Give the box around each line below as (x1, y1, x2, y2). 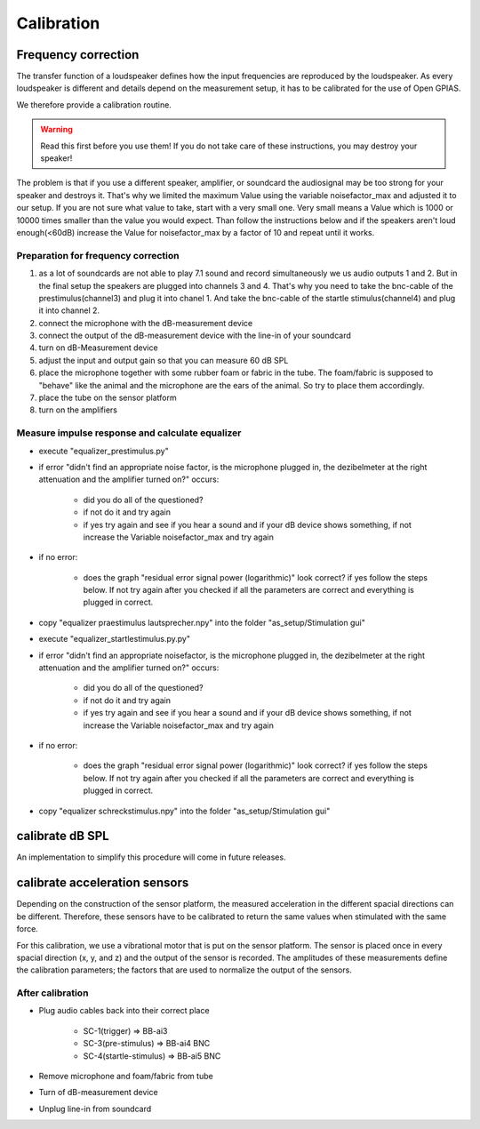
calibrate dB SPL (16, 829, 110, 844)
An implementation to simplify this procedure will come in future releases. (16, 852, 286, 862)
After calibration (16, 987, 89, 999)
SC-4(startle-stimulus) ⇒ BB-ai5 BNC (83, 1050, 221, 1061)
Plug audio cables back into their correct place (38, 1005, 210, 1016)
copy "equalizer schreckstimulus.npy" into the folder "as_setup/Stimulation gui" (38, 805, 331, 816)
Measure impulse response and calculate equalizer (16, 427, 242, 439)
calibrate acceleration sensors (16, 876, 189, 891)
